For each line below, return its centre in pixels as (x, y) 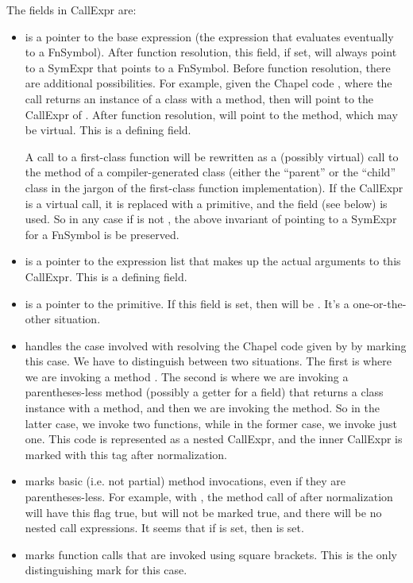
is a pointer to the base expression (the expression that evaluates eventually (209, 36)
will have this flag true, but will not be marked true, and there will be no (203, 512)
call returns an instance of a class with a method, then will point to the (199, 98)
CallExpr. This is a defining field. (106, 276)
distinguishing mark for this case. (106, 570)
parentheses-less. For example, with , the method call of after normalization (209, 497)
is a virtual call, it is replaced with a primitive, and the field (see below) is (206, 203)
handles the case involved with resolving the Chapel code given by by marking (216, 345)
